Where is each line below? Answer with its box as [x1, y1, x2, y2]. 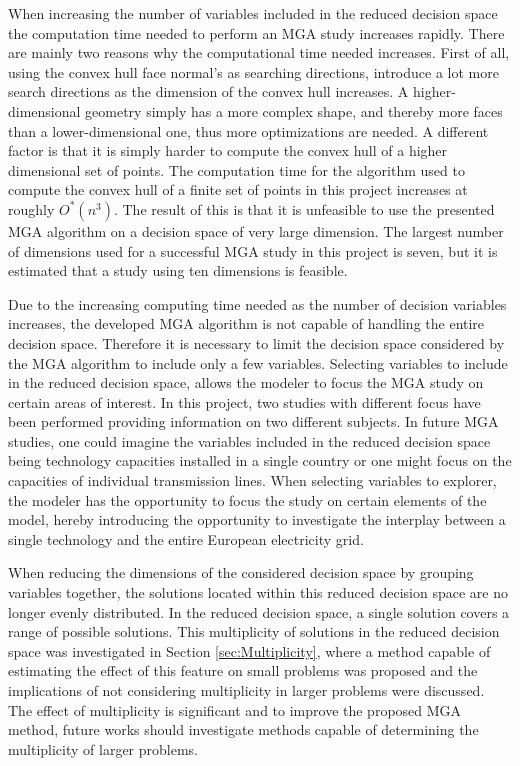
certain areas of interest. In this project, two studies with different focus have [8, 391, 481, 412]
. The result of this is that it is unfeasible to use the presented [113, 198, 495, 219]
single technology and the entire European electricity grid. [8, 528, 364, 549]
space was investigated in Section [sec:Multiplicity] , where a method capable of [8, 640, 491, 661]
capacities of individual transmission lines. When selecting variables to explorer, [8, 470, 497, 491]
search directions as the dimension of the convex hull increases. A [8, 81, 409, 102]
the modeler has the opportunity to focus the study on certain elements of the [8, 489, 487, 510]
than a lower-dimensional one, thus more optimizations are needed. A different [8, 120, 489, 141]
